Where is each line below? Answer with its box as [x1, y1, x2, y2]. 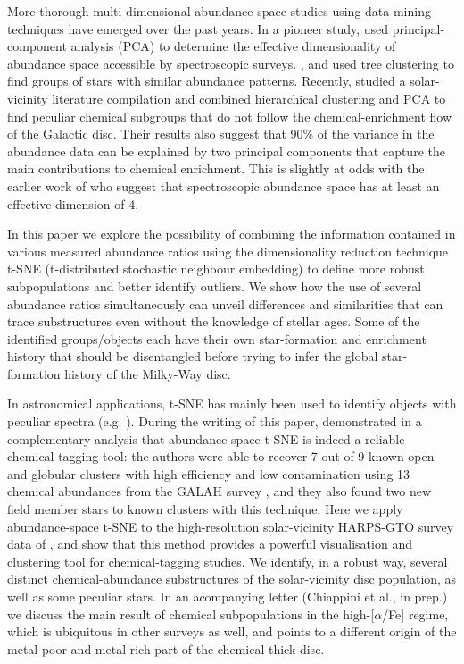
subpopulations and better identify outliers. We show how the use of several [7, 276, 422, 295]
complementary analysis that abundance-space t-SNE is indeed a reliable [7, 429, 405, 448]
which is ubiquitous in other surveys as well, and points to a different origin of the [7, 622, 457, 641]
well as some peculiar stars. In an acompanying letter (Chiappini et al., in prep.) [7, 587, 448, 605]
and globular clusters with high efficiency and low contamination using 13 [7, 464, 410, 483]
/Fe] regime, [382, 604, 449, 623]
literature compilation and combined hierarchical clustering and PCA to [52, 88, 446, 107]
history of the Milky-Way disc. [64, 364, 231, 382]
